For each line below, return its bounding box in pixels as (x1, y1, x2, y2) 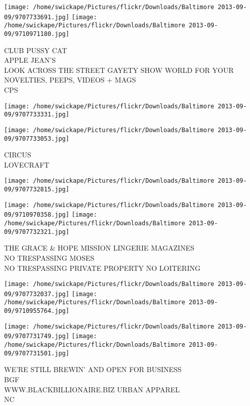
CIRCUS (4, 149, 31, 160)
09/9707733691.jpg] (4, 13, 69, 21)
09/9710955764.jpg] (4, 307, 69, 315)
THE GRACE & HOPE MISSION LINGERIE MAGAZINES (4, 242, 194, 253)
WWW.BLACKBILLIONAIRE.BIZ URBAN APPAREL (4, 384, 180, 394)
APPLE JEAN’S (4, 55, 56, 65)
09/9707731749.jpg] (4, 333, 69, 340)
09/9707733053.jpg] (4, 135, 69, 142)
